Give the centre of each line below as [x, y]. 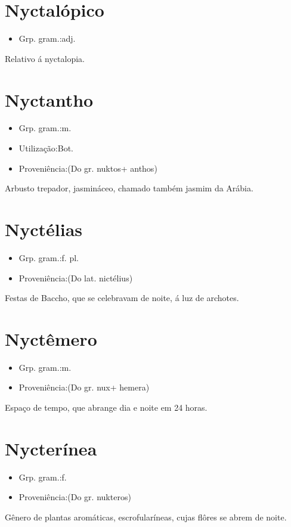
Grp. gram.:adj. [47, 38]
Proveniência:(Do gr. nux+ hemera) [84, 387]
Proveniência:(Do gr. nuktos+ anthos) [88, 168]
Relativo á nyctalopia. [45, 58]
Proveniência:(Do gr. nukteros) [75, 497]
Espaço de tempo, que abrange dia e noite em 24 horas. [106, 407]
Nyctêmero [51, 338]
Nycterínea [51, 448]
